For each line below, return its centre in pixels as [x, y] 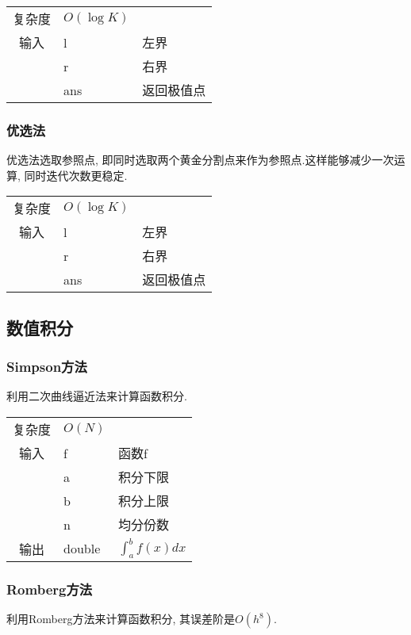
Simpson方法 [47, 367]
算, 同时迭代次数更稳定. [67, 175]
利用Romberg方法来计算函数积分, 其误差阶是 [121, 619]
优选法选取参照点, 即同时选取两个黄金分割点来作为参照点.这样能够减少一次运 [206, 160]
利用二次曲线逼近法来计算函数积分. [97, 396]
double [82, 549]
